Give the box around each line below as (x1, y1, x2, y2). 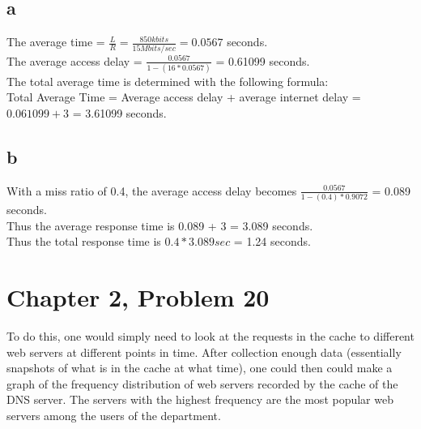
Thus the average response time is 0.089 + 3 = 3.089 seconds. (6, 217, 313, 234)
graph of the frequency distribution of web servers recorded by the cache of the (6, 375, 398, 392)
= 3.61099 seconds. (72, 105, 167, 122)
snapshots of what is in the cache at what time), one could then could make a (6, 359, 393, 376)
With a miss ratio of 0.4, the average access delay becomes (6, 182, 297, 199)
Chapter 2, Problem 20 (6, 281, 270, 314)
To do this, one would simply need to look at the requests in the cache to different (6, 328, 415, 345)
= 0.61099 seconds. (215, 52, 310, 69)
